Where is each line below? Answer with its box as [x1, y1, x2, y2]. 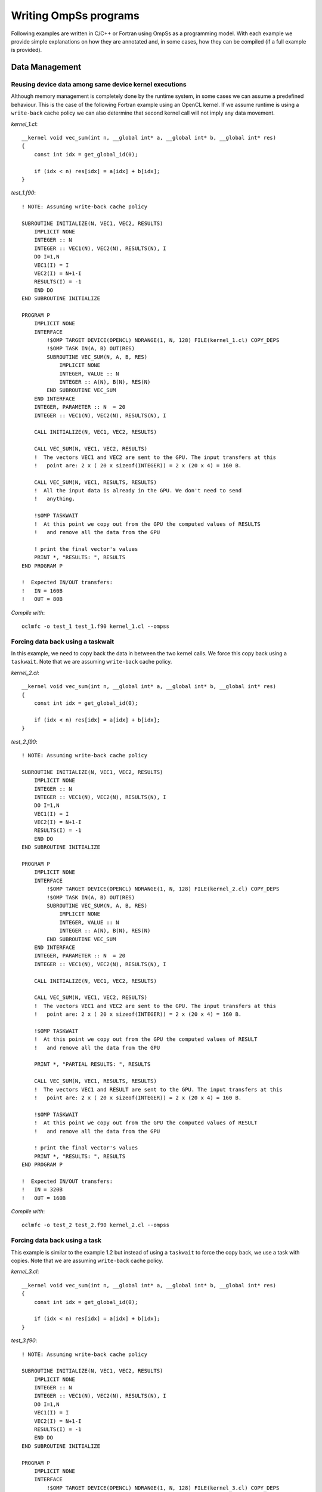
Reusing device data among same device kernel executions [11, 81, 187, 89]
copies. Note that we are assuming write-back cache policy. [11, 1257, 163, 1264]
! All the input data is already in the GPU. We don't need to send [33, 487, 242, 494]
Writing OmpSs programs [11, 9, 140, 22]
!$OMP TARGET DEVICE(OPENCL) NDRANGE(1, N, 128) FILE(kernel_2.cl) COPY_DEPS [47, 886, 280, 892]
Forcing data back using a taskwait [11, 637, 114, 646]
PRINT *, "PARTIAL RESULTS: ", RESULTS [33, 1061, 151, 1068]
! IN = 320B [21, 1186, 63, 1193]
